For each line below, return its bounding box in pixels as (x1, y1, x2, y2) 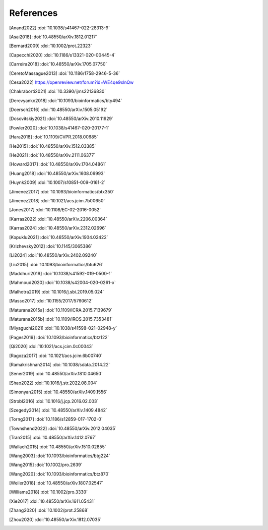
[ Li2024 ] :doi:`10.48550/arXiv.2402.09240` (9, 252, 98, 258)
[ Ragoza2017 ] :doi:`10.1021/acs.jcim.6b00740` (9, 353, 103, 358)
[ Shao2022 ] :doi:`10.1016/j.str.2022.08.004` (9, 380, 98, 386)
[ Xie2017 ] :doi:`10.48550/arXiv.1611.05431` (9, 498, 95, 504)
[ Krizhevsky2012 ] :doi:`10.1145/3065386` (9, 243, 93, 249)
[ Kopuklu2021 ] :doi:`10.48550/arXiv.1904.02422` (9, 234, 108, 240)
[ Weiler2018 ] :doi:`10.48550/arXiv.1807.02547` (9, 480, 104, 486)
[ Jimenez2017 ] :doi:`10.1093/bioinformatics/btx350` (9, 188, 115, 194)
